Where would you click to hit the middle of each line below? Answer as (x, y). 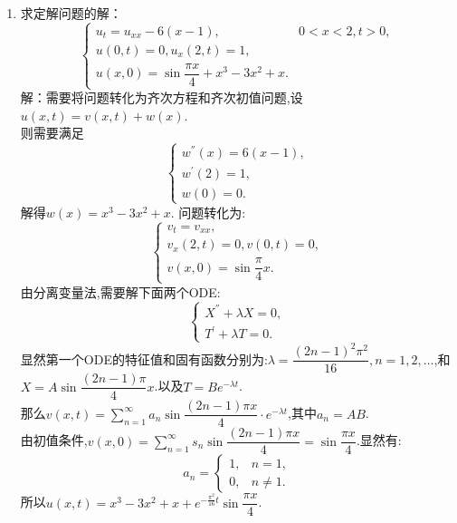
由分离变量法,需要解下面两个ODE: (120, 291)
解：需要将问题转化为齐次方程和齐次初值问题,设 (162, 97)
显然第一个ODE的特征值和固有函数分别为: (144, 358)
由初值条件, (54, 440)
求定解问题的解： (71, 13)
